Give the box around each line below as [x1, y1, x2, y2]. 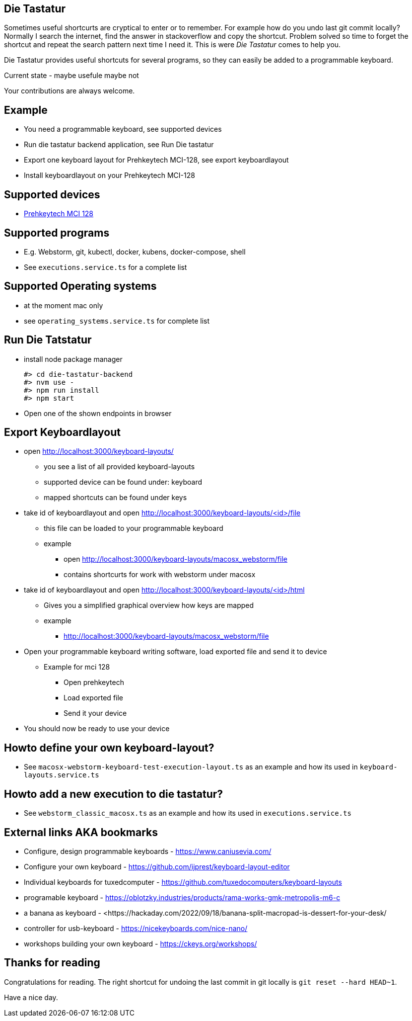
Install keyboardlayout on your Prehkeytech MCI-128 [24, 171, 195, 180]
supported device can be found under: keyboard [44, 478, 203, 487]
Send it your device [64, 709, 127, 718]
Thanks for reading [4, 956, 100, 969]
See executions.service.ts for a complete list [24, 262, 187, 271]
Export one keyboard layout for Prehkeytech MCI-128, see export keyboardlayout [24, 156, 289, 165]
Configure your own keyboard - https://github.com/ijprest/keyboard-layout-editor [24, 862, 290, 871]
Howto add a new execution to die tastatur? [4, 787, 223, 800]
